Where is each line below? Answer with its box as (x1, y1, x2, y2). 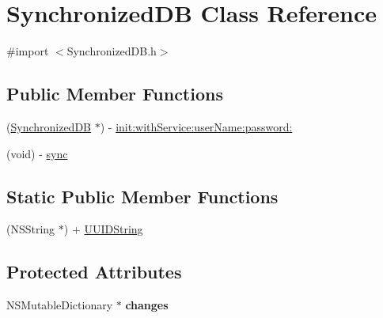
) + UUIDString (63, 221, 143, 237)
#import (6, 43, 49, 59)
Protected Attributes (6, 259, 182, 284)
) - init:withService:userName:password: (100, 118, 293, 134)
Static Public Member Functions (6, 184, 279, 208)
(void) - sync (6, 145, 68, 161)
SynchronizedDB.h (66, 43, 157, 59)
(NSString (6, 221, 55, 237)
